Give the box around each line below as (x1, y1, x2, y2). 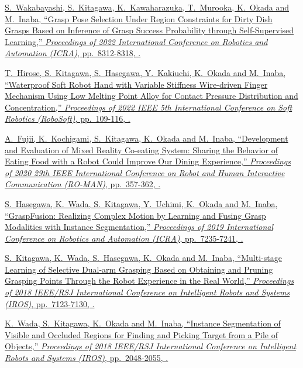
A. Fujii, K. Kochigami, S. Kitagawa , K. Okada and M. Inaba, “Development (5, 132, 288, 144)
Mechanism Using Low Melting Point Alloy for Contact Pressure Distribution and (5, 90, 298, 102)
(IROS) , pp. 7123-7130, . (5, 297, 95, 309)
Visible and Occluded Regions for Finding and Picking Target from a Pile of (5, 328, 278, 341)
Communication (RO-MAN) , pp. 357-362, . (5, 178, 161, 190)
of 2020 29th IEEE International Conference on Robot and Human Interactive (5, 166, 285, 178)
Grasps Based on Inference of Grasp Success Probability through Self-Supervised (5, 24, 294, 36)
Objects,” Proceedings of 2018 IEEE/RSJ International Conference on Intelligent (5, 340, 297, 352)
